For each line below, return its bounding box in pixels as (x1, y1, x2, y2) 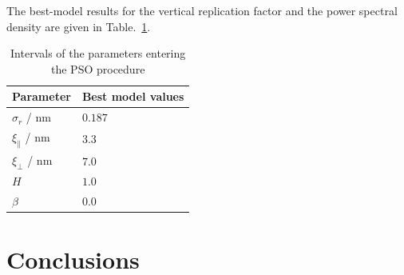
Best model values (81, 88, 184, 105)
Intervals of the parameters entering (10, 45, 186, 62)
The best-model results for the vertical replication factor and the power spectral (6, 2, 398, 18)
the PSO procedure (51, 60, 145, 77)
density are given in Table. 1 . (6, 18, 151, 34)
